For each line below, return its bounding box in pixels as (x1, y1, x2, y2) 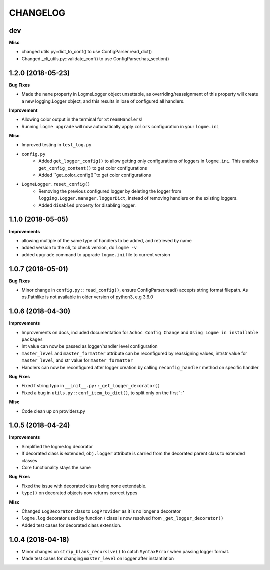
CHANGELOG (9, 7, 66, 18)
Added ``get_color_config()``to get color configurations (38, 172, 151, 178)
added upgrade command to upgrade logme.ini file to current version (21, 251, 171, 257)
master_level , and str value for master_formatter (21, 357, 133, 363)
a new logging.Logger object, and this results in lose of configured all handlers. (21, 98, 185, 104)
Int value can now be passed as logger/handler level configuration (21, 343, 158, 349)
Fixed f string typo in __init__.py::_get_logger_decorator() (21, 383, 160, 389)
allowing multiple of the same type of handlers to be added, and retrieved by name (21, 237, 192, 243)
